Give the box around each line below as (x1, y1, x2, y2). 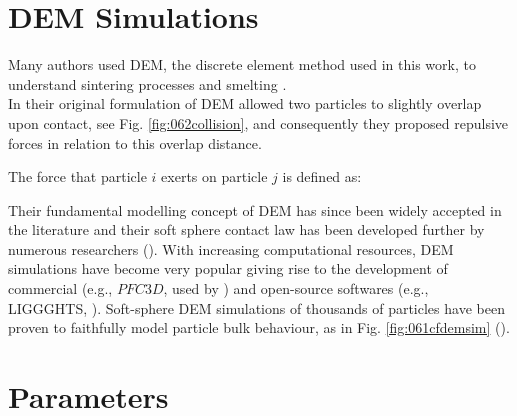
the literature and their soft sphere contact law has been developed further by (8, 219, 485, 240)
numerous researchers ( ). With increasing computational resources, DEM (8, 238, 454, 259)
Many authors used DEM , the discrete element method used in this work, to (8, 54, 476, 75)
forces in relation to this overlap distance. (8, 132, 262, 153)
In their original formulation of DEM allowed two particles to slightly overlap (8, 93, 482, 114)
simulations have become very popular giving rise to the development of (8, 258, 448, 279)
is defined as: (282, 166, 362, 187)
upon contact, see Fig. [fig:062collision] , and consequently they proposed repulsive (8, 112, 509, 133)
